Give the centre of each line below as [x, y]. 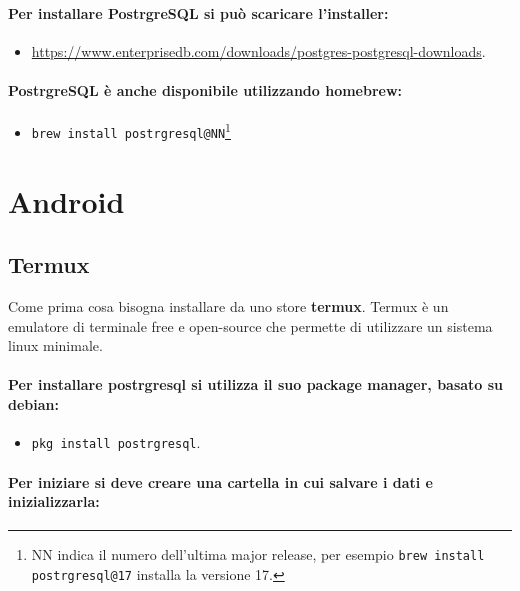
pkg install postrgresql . [116, 442]
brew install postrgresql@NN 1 [131, 130]
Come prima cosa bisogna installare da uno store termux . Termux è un [228, 306]
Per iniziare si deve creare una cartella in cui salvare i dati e [220, 481]
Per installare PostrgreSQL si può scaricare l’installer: [198, 12]
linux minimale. [55, 345]
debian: [33, 404]
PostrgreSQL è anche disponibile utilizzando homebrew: [205, 89]
